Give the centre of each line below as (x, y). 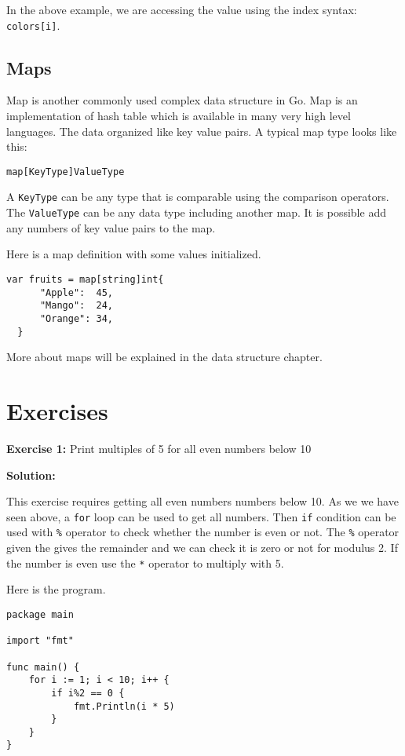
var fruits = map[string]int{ (85, 279)
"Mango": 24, (77, 306)
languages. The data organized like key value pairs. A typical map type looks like (202, 131)
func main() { (43, 667)
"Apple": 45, (77, 292)
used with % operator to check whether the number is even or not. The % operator (203, 532)
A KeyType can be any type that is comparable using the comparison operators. (198, 197)
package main (40, 614)
